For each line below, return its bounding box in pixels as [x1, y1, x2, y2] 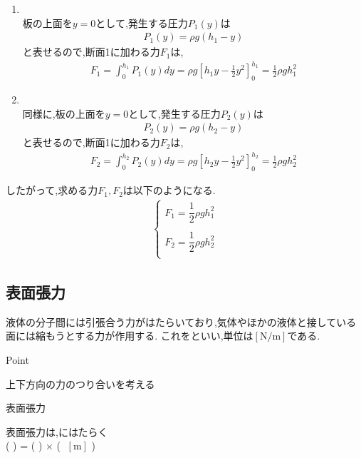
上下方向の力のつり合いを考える [6, 376, 155, 391]
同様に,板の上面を [22, 106, 105, 121]
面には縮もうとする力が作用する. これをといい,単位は [6, 328, 253, 343]
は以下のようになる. [122, 183, 216, 198]
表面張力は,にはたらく [6, 424, 108, 439]
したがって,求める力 [6, 183, 98, 198]
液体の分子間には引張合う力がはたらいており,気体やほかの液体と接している [6, 314, 357, 329]
